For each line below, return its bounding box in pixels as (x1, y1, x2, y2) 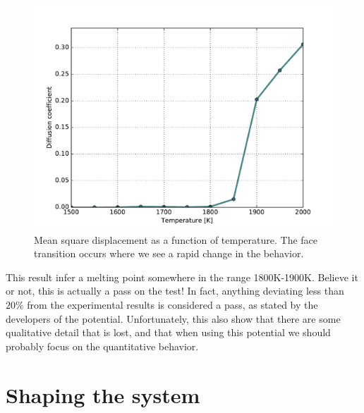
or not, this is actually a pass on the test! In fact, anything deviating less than (6, 283, 344, 298)
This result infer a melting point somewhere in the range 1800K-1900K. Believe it (6, 269, 358, 284)
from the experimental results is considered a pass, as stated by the (27, 297, 318, 312)
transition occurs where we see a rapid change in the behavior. (34, 246, 304, 261)
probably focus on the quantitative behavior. (6, 338, 199, 353)
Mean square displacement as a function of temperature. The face (34, 232, 318, 247)
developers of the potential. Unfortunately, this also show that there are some (6, 311, 341, 326)
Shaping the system (6, 380, 200, 409)
